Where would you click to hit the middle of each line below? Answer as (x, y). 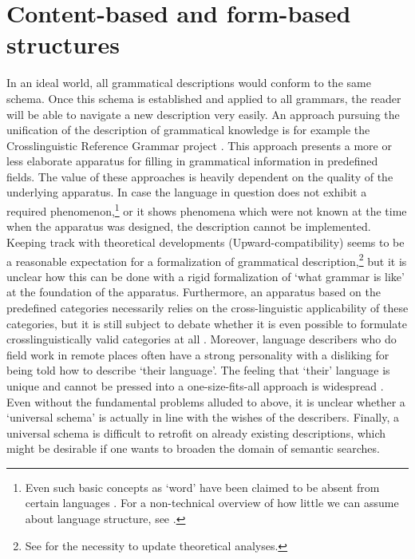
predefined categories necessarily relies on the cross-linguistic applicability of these (207, 307)
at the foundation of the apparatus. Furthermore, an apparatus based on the (194, 292)
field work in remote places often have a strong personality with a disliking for (198, 354)
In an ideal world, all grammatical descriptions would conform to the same (189, 83)
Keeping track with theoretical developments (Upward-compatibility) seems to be (206, 242)
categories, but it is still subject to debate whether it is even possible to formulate (207, 323)
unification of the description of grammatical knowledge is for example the (188, 130)
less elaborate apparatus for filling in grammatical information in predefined (192, 161)
